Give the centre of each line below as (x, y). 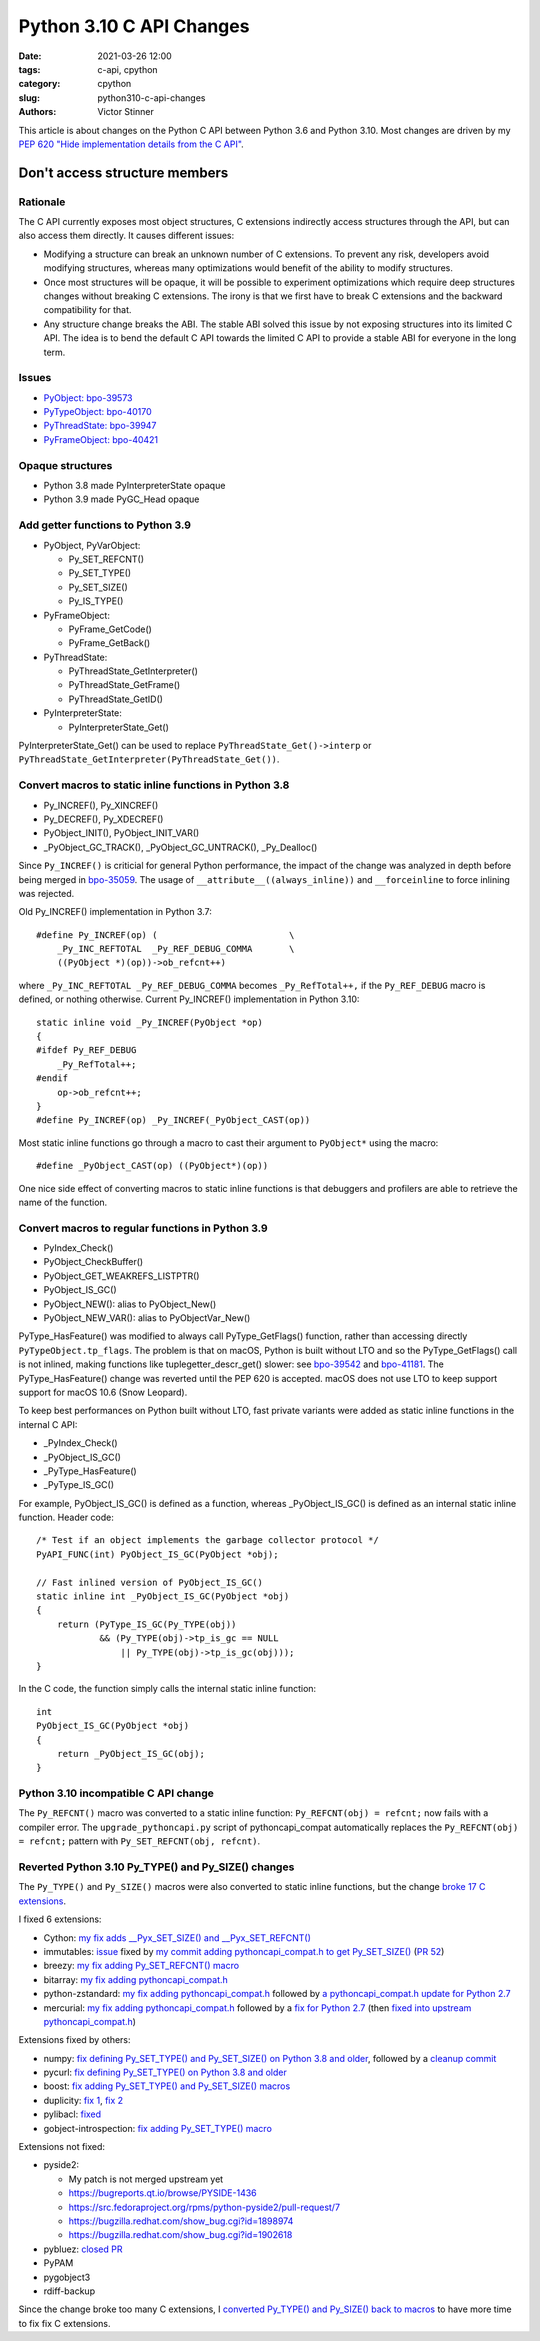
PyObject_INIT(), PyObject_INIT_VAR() (121, 833)
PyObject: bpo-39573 (88, 397)
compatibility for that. (87, 310)
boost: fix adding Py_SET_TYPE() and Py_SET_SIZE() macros (167, 2086)
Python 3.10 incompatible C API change (116, 1793)
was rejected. (46, 893)
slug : (29, 97)
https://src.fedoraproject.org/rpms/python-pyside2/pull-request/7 (204, 2207)
